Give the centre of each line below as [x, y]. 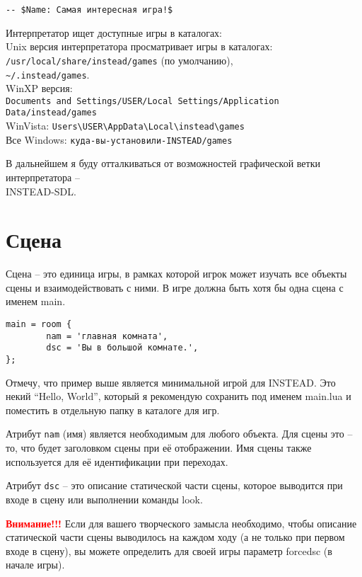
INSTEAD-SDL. [41, 191]
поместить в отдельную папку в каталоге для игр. [113, 410]
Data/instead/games [51, 113]
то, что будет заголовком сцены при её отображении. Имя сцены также [159, 448]
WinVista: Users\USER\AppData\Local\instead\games [125, 126]
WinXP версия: [39, 88]
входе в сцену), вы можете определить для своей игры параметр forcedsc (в [169, 550]
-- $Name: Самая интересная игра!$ [89, 10]
